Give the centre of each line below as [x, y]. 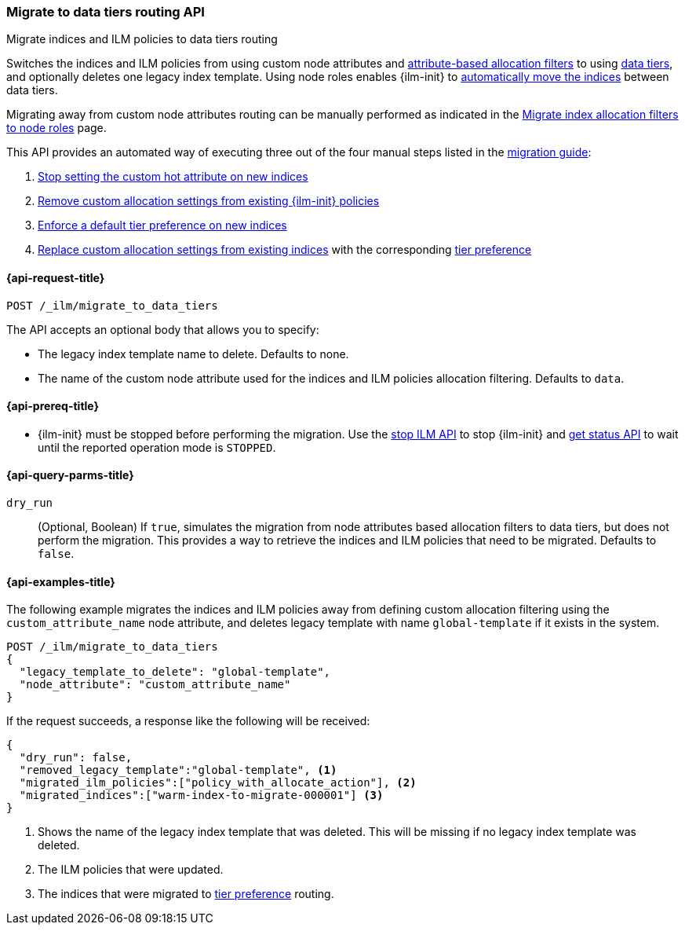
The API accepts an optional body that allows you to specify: [163, 329]
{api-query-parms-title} [70, 475]
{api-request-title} [56, 277]
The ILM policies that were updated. [131, 870]
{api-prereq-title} [53, 406]
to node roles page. [56, 128]
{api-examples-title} [61, 581]
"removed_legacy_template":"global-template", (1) [178, 770]
